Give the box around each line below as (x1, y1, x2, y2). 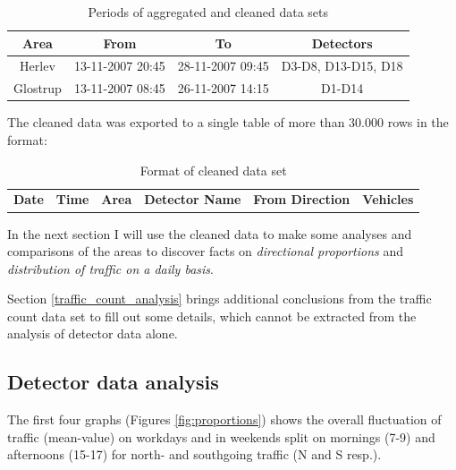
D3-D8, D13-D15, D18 (281, 56, 403, 75)
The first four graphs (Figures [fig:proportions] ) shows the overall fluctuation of (7, 410, 442, 429)
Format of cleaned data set (139, 160, 287, 179)
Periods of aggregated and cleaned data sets (88, 3, 329, 21)
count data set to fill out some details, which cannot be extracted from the (7, 306, 417, 325)
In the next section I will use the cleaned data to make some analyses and (7, 224, 412, 243)
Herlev (20, 56, 55, 75)
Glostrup (13, 79, 62, 98)
